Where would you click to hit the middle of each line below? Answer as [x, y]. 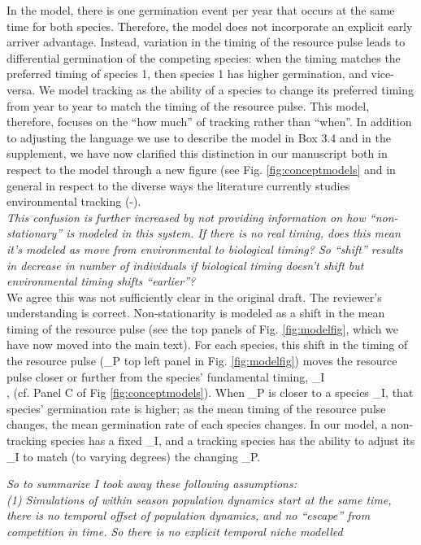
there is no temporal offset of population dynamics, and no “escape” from [189, 515]
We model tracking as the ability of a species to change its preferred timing [226, 89]
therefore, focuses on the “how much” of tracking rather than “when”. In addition [209, 122]
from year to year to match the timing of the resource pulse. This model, [188, 105]
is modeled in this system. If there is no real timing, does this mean [233, 233]
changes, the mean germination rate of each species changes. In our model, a [197, 424]
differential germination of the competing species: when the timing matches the [204, 57]
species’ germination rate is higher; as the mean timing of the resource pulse [196, 408]
